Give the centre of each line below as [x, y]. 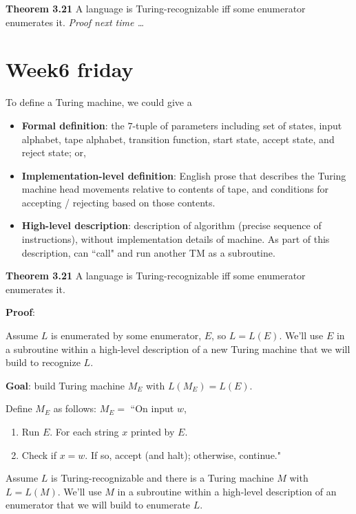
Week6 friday [70, 69]
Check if [39, 454]
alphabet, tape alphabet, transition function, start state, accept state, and [178, 139]
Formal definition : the [73, 125]
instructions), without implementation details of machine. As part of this [176, 239]
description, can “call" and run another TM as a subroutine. [148, 252]
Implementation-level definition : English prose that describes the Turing [184, 175]
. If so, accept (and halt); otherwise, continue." [183, 454]
